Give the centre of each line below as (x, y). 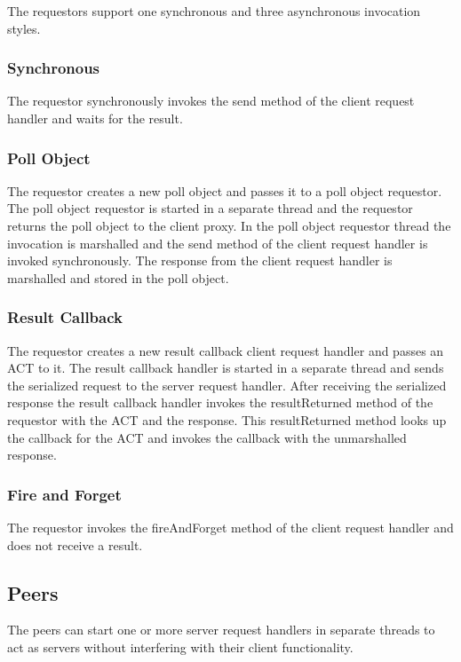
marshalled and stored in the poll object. (118, 277)
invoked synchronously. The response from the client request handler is (200, 260)
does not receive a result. (75, 544)
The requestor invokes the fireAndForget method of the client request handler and (230, 527)
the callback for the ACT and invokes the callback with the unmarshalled (207, 437)
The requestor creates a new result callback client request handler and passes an (226, 350)
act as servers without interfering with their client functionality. (180, 646)
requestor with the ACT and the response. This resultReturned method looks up (227, 419)
